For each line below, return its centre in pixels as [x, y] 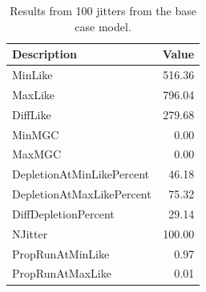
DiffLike [32, 114]
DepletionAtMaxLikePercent [82, 194]
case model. [103, 26]
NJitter [30, 233]
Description [45, 54]
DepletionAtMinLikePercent [81, 174]
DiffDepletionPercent [63, 213]
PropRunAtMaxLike [62, 273]
